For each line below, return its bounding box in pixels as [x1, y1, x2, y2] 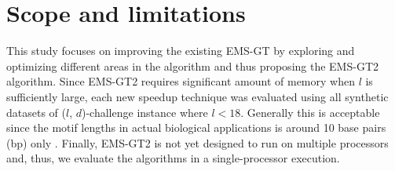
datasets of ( [6, 104, 66, 120]
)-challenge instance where [82, 104, 208, 120]
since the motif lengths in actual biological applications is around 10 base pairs [6, 119, 386, 136]
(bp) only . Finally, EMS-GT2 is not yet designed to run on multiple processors [6, 134, 389, 151]
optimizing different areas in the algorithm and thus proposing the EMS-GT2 [6, 57, 379, 74]
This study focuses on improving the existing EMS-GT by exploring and [6, 42, 355, 59]
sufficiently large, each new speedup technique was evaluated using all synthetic [6, 88, 389, 104]
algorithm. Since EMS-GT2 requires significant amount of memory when [6, 73, 355, 89]
